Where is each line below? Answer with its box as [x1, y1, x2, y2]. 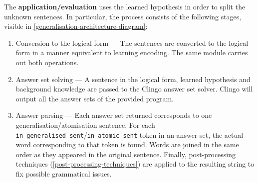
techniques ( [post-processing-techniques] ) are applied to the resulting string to [15, 159, 255, 169]
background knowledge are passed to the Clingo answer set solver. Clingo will [15, 84, 253, 94]
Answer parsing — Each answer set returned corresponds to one [15, 110, 212, 120]
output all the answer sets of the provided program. [15, 93, 174, 103]
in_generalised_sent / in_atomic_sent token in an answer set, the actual [15, 129, 244, 140]
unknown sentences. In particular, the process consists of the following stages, [4, 11, 242, 21]
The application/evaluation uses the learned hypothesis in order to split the [4, 1, 246, 11]
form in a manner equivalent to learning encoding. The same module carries [15, 47, 248, 58]
